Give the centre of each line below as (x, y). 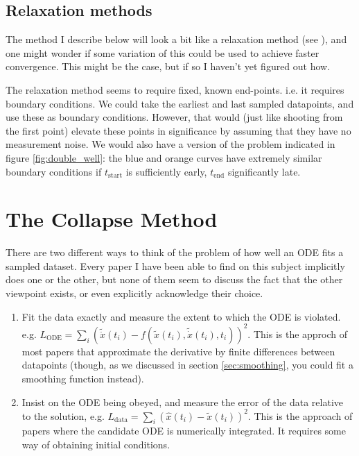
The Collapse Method (112, 219)
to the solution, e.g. (63, 415)
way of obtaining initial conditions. (96, 444)
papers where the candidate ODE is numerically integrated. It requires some (184, 431)
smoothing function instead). (83, 378)
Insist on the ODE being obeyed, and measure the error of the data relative (182, 402)
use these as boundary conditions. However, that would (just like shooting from (174, 117)
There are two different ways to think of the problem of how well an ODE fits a (175, 252)
